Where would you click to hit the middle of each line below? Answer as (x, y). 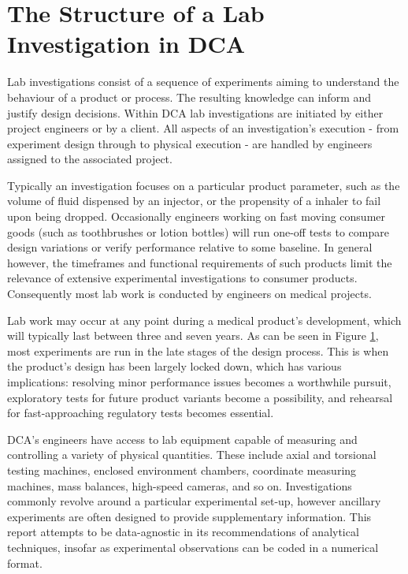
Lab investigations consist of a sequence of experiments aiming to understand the (203, 82)
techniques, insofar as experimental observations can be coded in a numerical (193, 547)
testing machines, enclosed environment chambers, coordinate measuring (182, 470)
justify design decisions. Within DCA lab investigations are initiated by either (195, 112)
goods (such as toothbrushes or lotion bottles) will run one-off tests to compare (198, 231)
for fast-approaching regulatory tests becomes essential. (141, 413)
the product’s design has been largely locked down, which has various (174, 366)
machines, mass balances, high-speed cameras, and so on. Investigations (180, 485)
